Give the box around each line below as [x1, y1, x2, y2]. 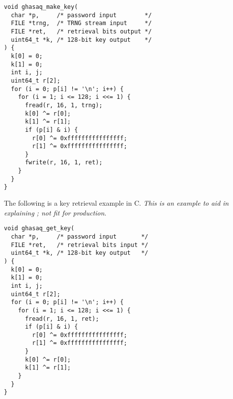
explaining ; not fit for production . [4, 207, 107, 217]
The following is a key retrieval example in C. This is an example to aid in [4, 198, 229, 208]
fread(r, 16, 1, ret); [25, 315, 99, 322]
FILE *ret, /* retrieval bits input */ [11, 241, 148, 248]
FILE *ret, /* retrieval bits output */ [11, 28, 152, 35]
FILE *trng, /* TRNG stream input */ [11, 20, 152, 27]
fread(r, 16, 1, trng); [25, 101, 103, 109]
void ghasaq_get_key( [4, 225, 75, 232]
